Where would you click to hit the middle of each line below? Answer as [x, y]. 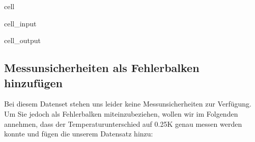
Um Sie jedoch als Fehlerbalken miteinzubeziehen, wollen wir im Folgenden [121, 113]
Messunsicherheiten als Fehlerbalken [102, 68]
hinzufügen [34, 82]
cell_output [22, 40]
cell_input [20, 23]
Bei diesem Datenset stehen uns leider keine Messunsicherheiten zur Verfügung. [128, 104]
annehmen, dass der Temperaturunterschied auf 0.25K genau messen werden [123, 123]
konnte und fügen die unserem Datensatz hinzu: [79, 134]
